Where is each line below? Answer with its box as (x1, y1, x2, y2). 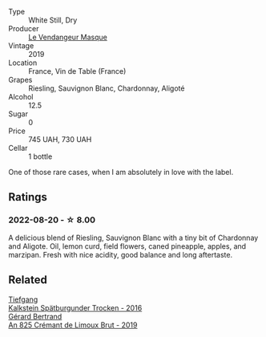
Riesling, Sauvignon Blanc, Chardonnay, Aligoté (28, 83, 185, 93)
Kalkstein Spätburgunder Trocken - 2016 (8, 302, 143, 312)
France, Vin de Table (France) (28, 67, 127, 75)
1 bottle (28, 152, 53, 161)
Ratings (8, 190, 48, 204)
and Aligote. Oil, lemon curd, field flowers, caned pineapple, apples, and (8, 241, 247, 251)
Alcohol (8, 92, 34, 101)
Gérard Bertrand (8, 311, 62, 321)
